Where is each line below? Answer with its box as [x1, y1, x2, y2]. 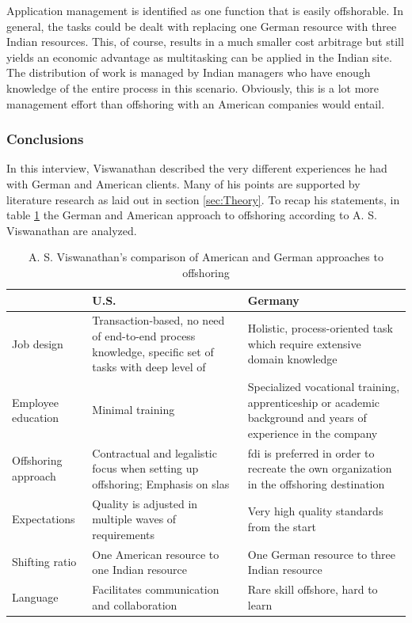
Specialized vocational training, [247, 378, 400, 394]
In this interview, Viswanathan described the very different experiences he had [6, 160, 387, 177]
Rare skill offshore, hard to [247, 581, 378, 598]
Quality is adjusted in [92, 495, 198, 511]
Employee [12, 393, 59, 410]
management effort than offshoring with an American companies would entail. [6, 95, 385, 112]
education [12, 409, 59, 426]
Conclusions [6, 129, 84, 149]
